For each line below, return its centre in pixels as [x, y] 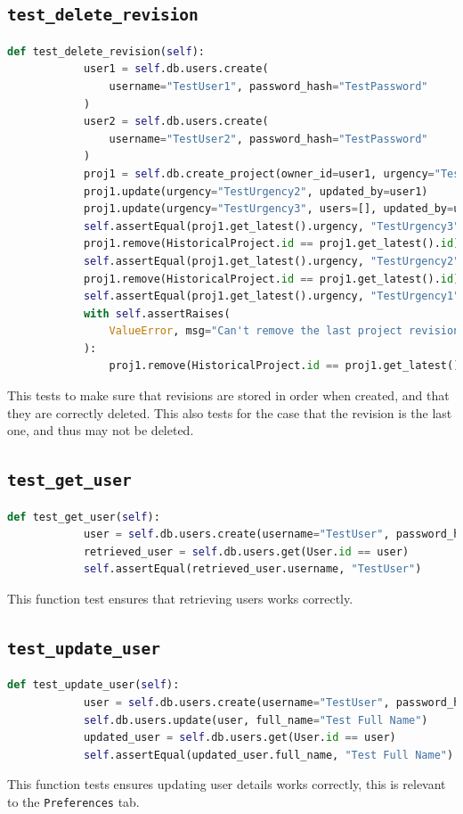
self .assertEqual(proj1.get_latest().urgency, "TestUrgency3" [272, 226]
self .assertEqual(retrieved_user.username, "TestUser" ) [252, 569]
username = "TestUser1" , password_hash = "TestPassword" [268, 86]
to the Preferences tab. [73, 801]
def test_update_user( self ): [93, 685]
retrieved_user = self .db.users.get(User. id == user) [246, 551]
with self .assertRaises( [157, 313]
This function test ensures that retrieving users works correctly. [180, 598]
